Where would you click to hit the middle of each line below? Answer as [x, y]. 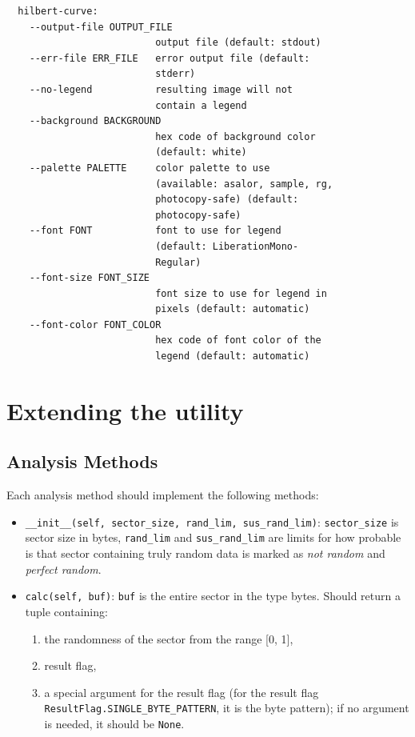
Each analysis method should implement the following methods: [163, 495]
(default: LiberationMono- [227, 246]
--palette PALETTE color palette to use [150, 168]
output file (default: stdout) [238, 43]
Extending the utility [125, 410]
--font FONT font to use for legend [155, 231]
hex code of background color [235, 136]
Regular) [178, 262]
